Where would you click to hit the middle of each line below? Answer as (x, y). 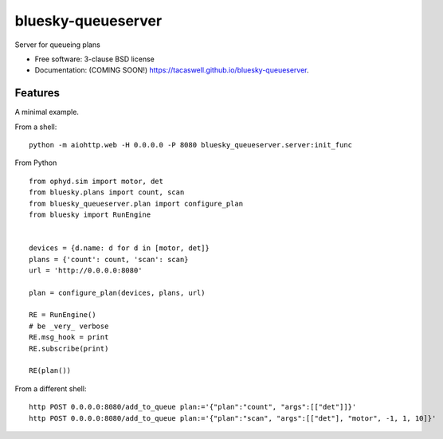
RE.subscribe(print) (69, 348)
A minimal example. (47, 112)
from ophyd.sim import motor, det (96, 181)
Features (37, 93)
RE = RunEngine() (63, 315)
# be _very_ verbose (69, 326)
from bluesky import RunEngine (90, 214)
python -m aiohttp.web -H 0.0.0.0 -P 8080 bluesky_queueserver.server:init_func (191, 145)
